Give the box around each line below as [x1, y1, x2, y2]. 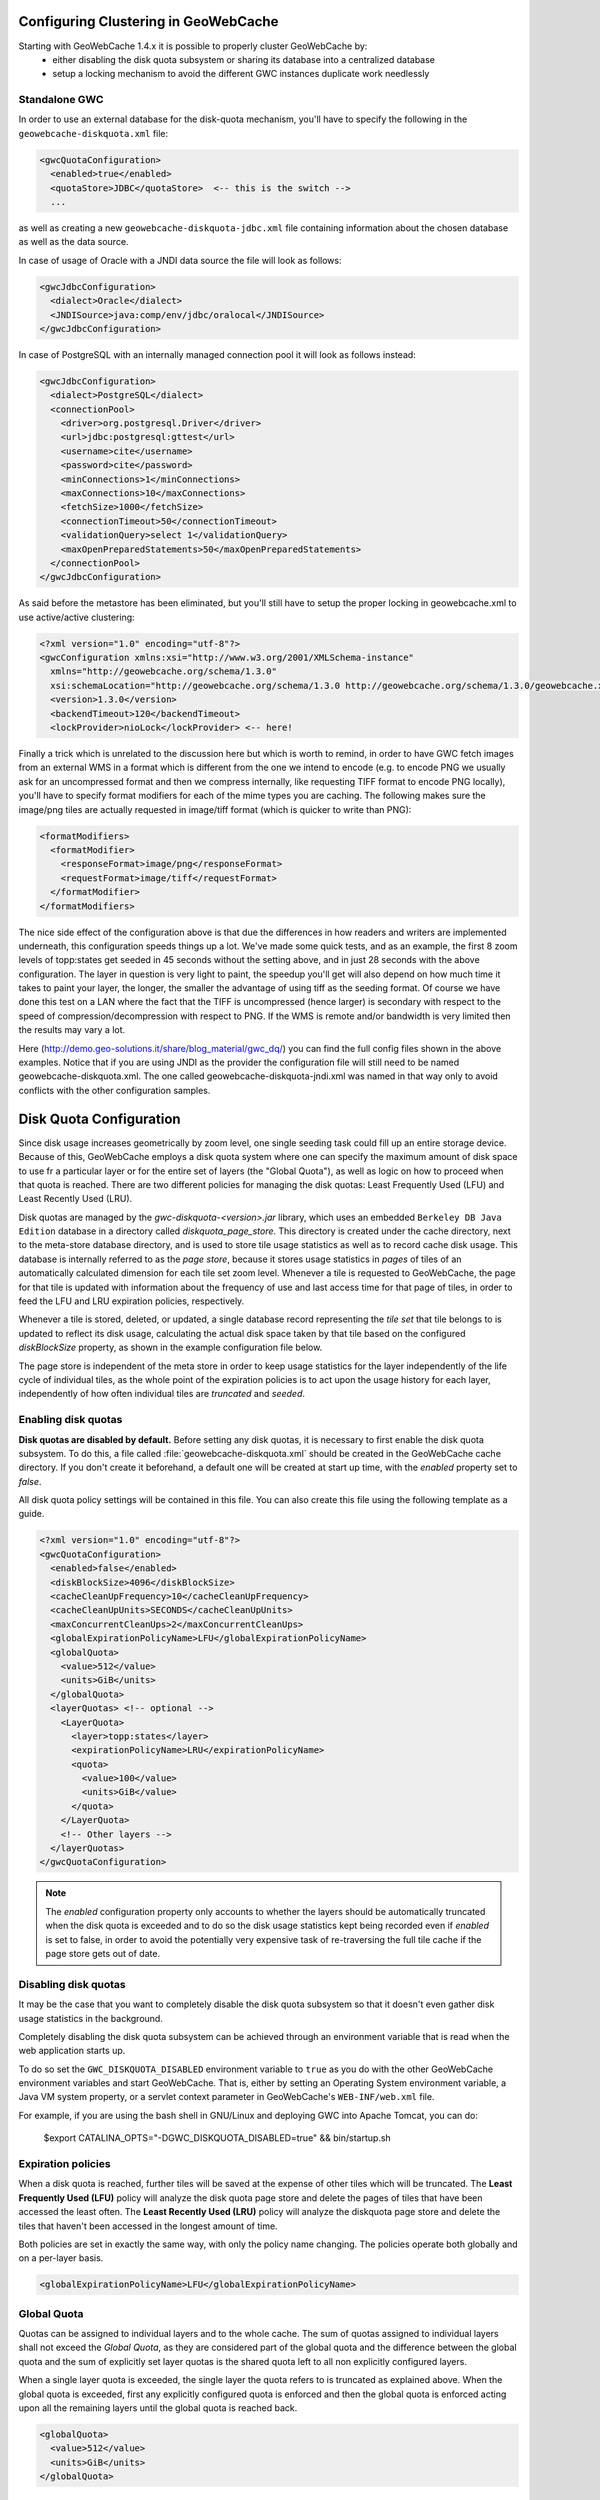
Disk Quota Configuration [18, 1110, 181, 1127]
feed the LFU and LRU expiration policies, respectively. [18, 1295, 245, 1307]
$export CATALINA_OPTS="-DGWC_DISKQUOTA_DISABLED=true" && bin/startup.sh [43, 2132, 392, 2144]
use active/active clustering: [18, 611, 135, 623]
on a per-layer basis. [18, 2252, 104, 2264]
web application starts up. [18, 2045, 126, 2057]
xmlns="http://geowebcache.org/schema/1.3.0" [50, 666, 277, 677]
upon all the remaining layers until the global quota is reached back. [18, 2402, 298, 2414]
